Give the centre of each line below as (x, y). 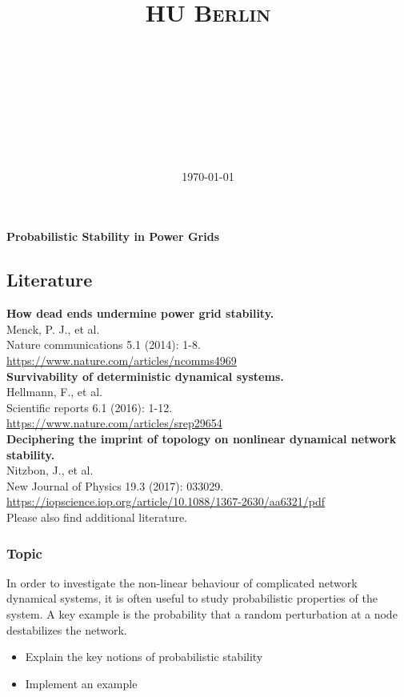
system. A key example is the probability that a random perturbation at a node (202, 613)
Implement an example (81, 683)
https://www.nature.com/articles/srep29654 (114, 423)
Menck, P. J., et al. (53, 328)
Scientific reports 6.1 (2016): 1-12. (90, 407)
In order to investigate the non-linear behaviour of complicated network (182, 582)
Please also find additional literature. (97, 517)
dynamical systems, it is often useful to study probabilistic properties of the (192, 598)
